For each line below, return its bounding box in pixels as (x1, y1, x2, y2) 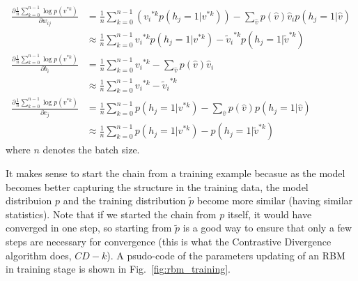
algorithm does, (6, 248, 72, 262)
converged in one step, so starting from (6, 220, 172, 235)
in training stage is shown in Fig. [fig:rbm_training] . (6, 261, 231, 276)
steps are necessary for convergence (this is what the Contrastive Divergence (6, 234, 332, 248)
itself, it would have (227, 206, 312, 221)
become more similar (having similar (197, 193, 353, 208)
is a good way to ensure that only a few (182, 220, 352, 235)
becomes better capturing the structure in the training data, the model (6, 179, 309, 194)
